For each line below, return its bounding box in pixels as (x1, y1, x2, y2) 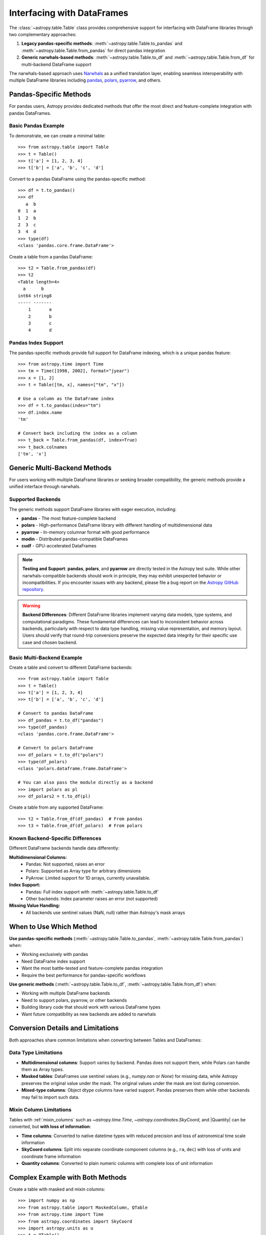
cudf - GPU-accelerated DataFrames (21, 543, 97, 549)
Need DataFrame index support (21, 958, 86, 964)
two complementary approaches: (9, 31, 76, 37)
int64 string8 (18, 293, 52, 298)
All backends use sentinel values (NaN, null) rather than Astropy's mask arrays (26, 909, 185, 915)
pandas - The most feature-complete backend (21, 515, 116, 521)
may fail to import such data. (21, 1094, 80, 1100)
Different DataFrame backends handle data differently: (9, 845, 120, 851)
